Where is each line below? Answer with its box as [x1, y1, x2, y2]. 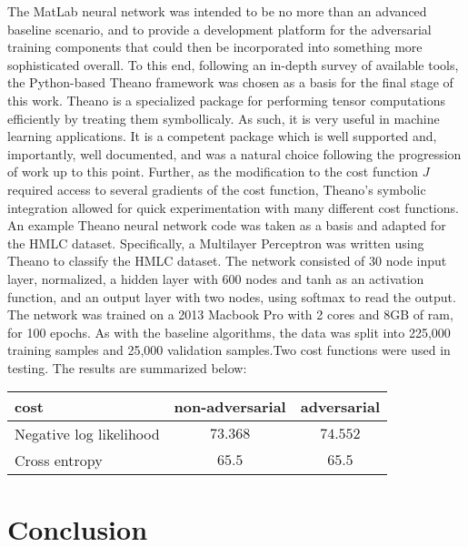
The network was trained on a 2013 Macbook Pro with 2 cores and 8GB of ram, [7, 305, 453, 324]
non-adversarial [174, 396, 286, 418]
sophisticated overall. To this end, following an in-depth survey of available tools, [7, 55, 459, 74]
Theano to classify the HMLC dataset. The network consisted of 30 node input [7, 251, 447, 270]
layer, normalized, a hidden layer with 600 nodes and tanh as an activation [7, 268, 424, 288]
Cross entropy [15, 450, 103, 471]
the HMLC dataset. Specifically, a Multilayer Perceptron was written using [7, 233, 424, 252]
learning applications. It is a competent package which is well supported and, [7, 127, 437, 146]
